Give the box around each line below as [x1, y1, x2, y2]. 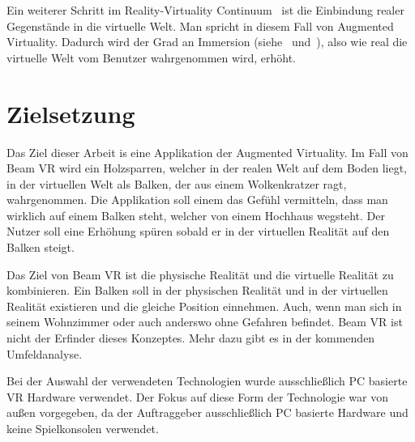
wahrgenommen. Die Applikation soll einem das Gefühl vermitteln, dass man [6, 191, 388, 208]
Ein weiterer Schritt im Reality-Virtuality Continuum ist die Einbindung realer [6, 2, 404, 18]
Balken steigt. [6, 239, 75, 256]
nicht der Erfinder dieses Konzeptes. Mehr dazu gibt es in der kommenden [6, 329, 375, 346]
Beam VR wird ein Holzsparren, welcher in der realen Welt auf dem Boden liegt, [6, 159, 407, 176]
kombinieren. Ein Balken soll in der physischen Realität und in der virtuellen [6, 282, 388, 299]
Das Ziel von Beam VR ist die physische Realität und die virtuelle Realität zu [6, 266, 394, 283]
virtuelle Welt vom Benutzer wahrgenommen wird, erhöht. [6, 49, 296, 66]
